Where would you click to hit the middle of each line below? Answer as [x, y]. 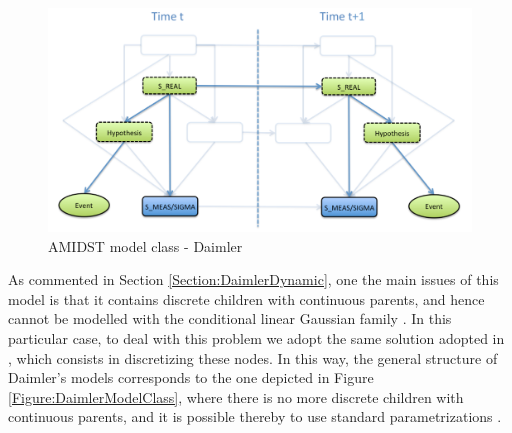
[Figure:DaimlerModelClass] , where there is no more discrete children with [236, 396]
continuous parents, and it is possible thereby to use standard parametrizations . [255, 416]
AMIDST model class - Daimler [145, 245]
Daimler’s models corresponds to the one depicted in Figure [191, 377]
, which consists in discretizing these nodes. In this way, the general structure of [253, 357]
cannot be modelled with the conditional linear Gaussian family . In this [230, 318]
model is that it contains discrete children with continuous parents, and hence [246, 298]
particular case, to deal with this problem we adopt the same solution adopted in [256, 337]
